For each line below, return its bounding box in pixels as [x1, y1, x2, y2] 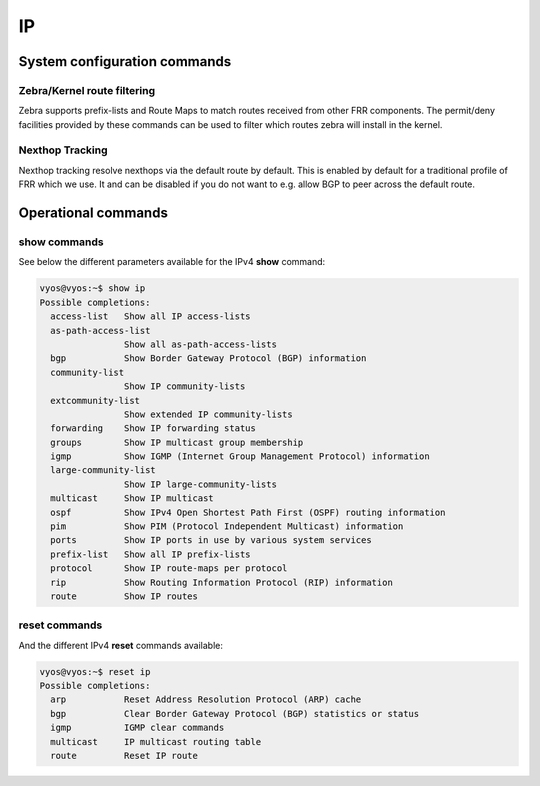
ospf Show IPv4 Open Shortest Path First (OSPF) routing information [50, 506, 446, 518]
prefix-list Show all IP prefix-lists [50, 548, 251, 560]
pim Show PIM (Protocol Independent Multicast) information [50, 521, 404, 532]
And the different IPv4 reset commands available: [18, 639, 224, 651]
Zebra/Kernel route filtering [18, 83, 156, 97]
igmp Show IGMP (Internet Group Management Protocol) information [50, 451, 430, 462]
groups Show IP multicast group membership [50, 436, 304, 448]
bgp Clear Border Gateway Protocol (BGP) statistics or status [50, 708, 420, 719]
